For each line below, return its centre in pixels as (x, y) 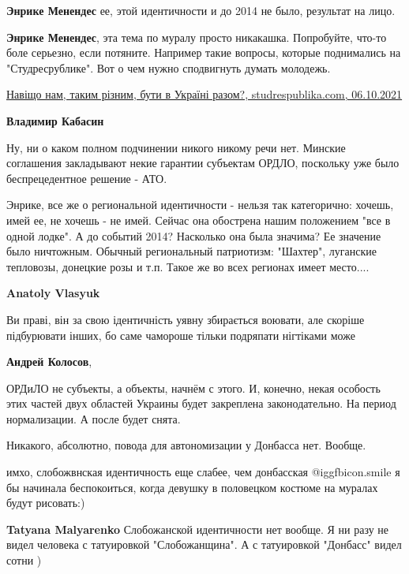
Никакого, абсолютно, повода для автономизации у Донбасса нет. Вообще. (186, 445)
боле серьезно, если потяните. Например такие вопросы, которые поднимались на (204, 52)
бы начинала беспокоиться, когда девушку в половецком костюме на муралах (192, 487)
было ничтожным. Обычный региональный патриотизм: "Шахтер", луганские (192, 251)
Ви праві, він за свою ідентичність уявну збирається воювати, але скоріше (186, 319)
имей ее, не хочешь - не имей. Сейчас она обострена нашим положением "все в (199, 220)
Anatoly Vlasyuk (53, 293)
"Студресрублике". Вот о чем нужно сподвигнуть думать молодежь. (169, 67)
